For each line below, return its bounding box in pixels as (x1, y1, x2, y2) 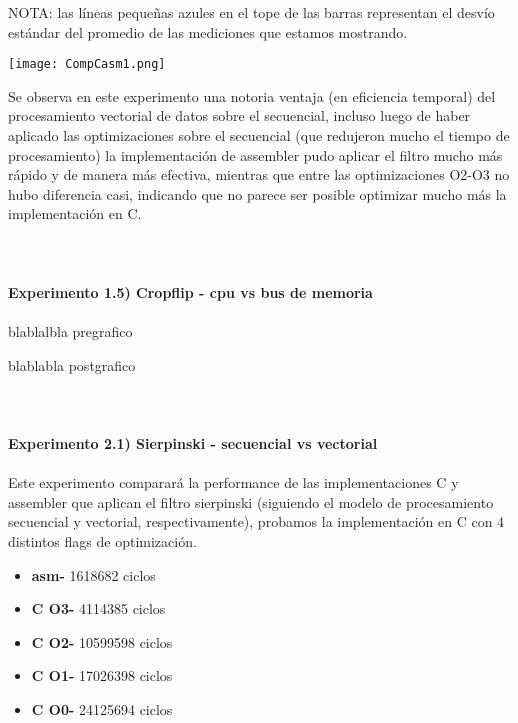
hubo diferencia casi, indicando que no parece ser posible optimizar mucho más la (8, 183, 507, 204)
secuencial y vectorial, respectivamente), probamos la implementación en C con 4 (8, 511, 505, 532)
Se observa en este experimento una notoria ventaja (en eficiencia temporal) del (8, 85, 496, 106)
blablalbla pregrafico (8, 320, 133, 341)
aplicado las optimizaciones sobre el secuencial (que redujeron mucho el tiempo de (8, 125, 510, 146)
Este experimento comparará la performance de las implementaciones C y (8, 472, 459, 493)
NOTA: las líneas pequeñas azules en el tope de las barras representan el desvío (8, 2, 495, 22)
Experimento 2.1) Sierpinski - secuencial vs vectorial (8, 432, 378, 453)
